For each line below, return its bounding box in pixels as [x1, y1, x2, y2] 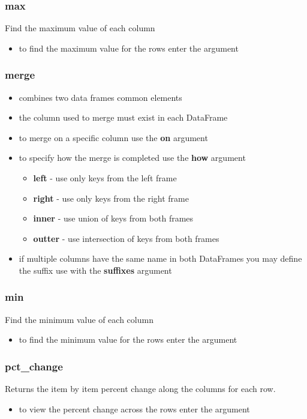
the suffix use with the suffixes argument [19, 264, 172, 276]
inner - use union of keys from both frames [33, 212, 194, 225]
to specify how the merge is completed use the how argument [19, 151, 246, 164]
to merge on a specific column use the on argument [19, 131, 208, 143]
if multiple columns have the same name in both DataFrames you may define [19, 252, 302, 265]
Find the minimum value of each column [5, 313, 153, 325]
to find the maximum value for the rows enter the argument [19, 41, 239, 54]
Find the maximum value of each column [5, 22, 155, 34]
